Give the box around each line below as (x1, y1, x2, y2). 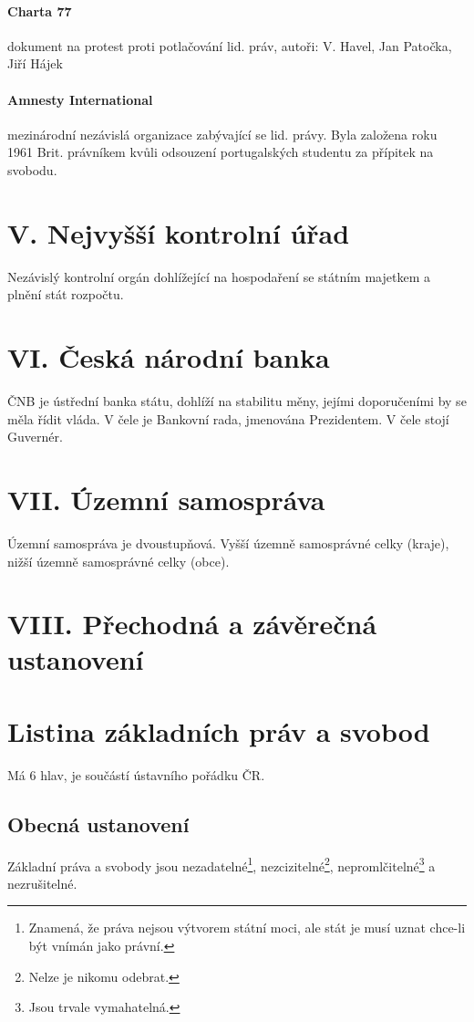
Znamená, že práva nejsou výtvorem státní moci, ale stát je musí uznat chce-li (28, 918, 466, 937)
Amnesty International (7, 89, 153, 109)
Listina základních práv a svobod (7, 712, 430, 749)
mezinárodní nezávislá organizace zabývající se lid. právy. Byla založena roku (7, 124, 438, 143)
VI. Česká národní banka (7, 339, 330, 376)
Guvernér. (7, 427, 63, 446)
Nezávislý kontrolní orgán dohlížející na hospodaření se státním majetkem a (7, 266, 430, 286)
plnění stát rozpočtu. (7, 285, 124, 304)
